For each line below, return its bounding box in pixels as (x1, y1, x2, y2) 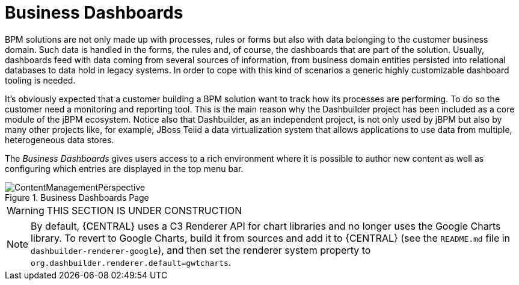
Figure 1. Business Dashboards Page (5, 192, 149, 203)
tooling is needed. (5, 75, 76, 85)
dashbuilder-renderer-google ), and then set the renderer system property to (31, 244, 371, 256)
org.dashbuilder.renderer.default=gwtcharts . (31, 256, 232, 268)
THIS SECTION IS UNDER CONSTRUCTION (46, 204, 242, 216)
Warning (7, 204, 45, 216)
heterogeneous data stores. (5, 134, 114, 145)
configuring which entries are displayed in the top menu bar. (5, 163, 244, 174)
